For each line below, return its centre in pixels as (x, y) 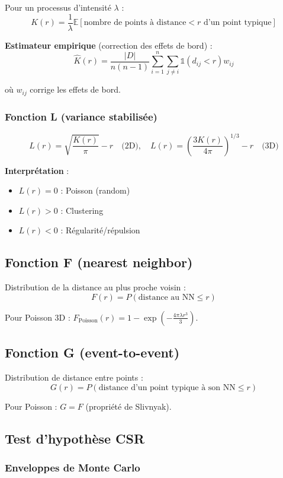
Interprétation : (37, 170)
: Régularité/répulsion (100, 230)
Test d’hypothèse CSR (75, 438)
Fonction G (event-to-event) (92, 352)
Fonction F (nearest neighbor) (99, 262)
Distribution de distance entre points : (74, 377)
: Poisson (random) (95, 190)
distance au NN (166, 297)
